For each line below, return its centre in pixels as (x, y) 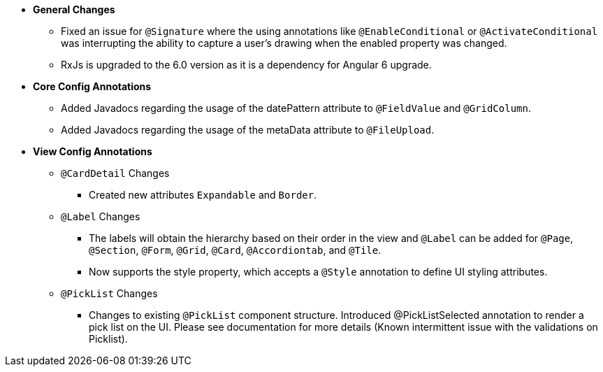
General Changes (74, 9)
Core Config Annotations (92, 86)
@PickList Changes (109, 293)
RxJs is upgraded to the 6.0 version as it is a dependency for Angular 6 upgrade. (246, 65)
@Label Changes (101, 216)
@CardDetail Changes (115, 173)
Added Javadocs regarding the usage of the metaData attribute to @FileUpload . (248, 130)
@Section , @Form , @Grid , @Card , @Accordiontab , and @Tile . (235, 250)
